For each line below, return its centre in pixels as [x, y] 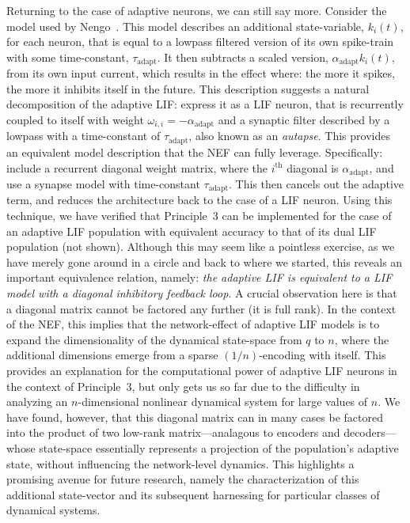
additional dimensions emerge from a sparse [112, 355]
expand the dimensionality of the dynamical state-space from [154, 339]
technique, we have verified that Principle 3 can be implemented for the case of [199, 216]
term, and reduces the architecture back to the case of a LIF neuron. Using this [199, 200]
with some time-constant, [68, 57]
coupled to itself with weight [75, 120]
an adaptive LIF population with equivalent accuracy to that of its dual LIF [192, 231]
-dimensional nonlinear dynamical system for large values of [223, 402]
